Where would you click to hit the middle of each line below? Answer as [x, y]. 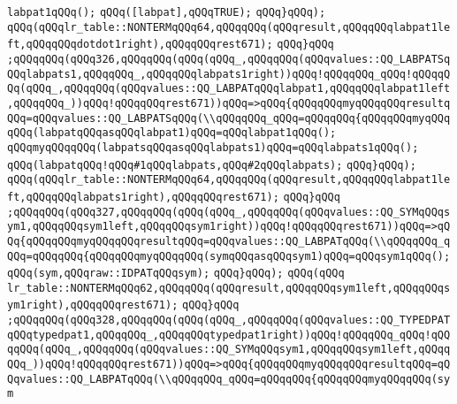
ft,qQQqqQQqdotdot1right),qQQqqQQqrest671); [140, 45]
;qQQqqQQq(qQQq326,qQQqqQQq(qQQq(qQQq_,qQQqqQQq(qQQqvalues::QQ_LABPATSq [229, 59]
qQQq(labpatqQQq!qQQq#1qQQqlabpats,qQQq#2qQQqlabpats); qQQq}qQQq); [212, 165]
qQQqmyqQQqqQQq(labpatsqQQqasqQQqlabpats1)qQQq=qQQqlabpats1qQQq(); [213, 147]
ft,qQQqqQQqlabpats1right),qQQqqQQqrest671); [143, 197]
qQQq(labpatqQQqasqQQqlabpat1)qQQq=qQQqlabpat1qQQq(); [172, 133]
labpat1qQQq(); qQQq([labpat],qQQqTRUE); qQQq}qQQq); [167, 12]
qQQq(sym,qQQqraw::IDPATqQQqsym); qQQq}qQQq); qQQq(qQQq [176, 274]
